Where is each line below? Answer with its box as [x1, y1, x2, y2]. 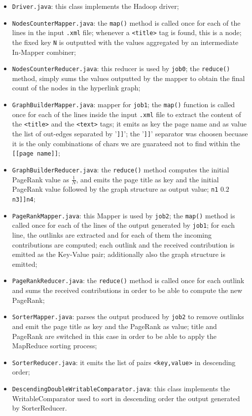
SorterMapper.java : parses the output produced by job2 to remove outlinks [12, 311, 244, 322]
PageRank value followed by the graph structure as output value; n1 [12, 184, 218, 194]
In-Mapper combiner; [12, 46, 76, 57]
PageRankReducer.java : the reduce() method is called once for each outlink [12, 275, 245, 286]
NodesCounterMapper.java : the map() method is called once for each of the [12, 17, 241, 28]
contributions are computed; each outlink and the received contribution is [12, 239, 235, 250]
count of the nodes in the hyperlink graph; [12, 83, 141, 93]
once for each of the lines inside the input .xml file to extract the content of [12, 109, 241, 119]
